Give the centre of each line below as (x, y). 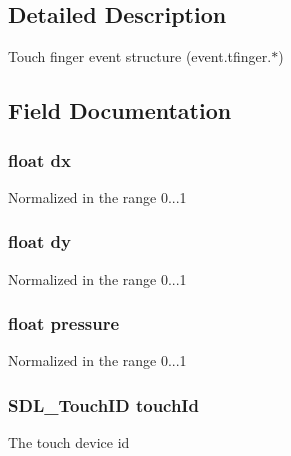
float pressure (64, 323)
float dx (39, 159)
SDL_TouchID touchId (103, 404)
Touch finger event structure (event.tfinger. (140, 56)
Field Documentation (120, 110)
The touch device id (69, 442)
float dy (39, 241)
